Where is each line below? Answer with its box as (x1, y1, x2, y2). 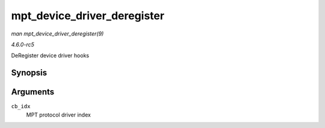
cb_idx (11, 103, 31, 110)
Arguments (11, 87, 55, 97)
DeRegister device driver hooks (11, 52, 90, 59)
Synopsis (11, 68, 48, 78)
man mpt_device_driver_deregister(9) (11, 30, 104, 37)
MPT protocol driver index (26, 111, 91, 118)
